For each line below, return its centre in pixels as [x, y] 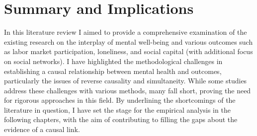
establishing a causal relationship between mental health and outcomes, [113, 71]
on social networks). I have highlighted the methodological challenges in [113, 61]
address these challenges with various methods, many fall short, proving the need [128, 90]
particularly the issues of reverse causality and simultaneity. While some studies [126, 81]
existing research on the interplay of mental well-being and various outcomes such [128, 41]
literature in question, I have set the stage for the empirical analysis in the [117, 109]
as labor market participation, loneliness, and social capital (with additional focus [128, 51]
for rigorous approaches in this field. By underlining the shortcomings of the [120, 100]
